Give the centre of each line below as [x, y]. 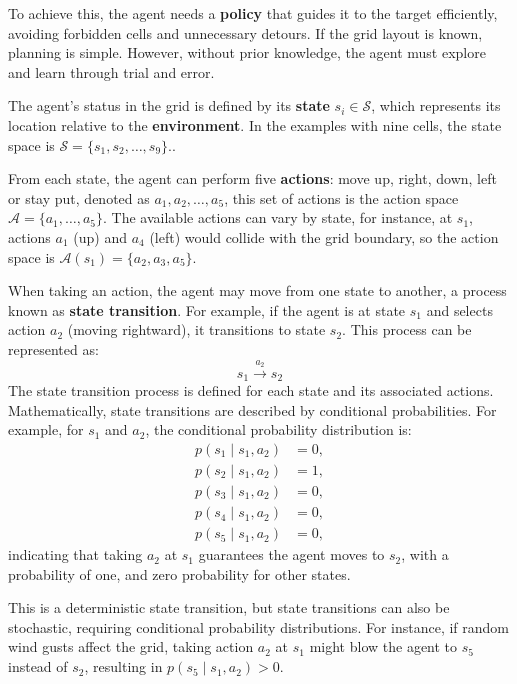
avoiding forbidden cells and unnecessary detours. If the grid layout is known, [245, 32]
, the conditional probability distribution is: [278, 429]
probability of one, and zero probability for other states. [179, 573]
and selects [459, 309]
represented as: [53, 348]
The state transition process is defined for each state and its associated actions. [251, 390]
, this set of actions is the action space [341, 197]
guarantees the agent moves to [291, 554]
